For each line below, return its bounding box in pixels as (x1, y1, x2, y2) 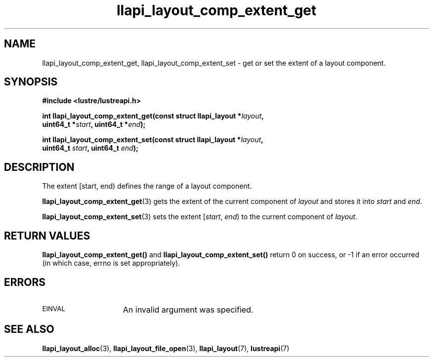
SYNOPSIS (4, 76, 58, 88)
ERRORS (4, 276, 46, 288)
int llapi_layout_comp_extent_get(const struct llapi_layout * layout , (42, 112, 264, 120)
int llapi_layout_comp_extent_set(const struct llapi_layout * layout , (42, 135, 263, 144)
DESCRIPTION (4, 160, 75, 173)
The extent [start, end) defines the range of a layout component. (42, 182, 252, 191)
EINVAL (42, 304, 66, 313)
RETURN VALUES (4, 229, 90, 242)
